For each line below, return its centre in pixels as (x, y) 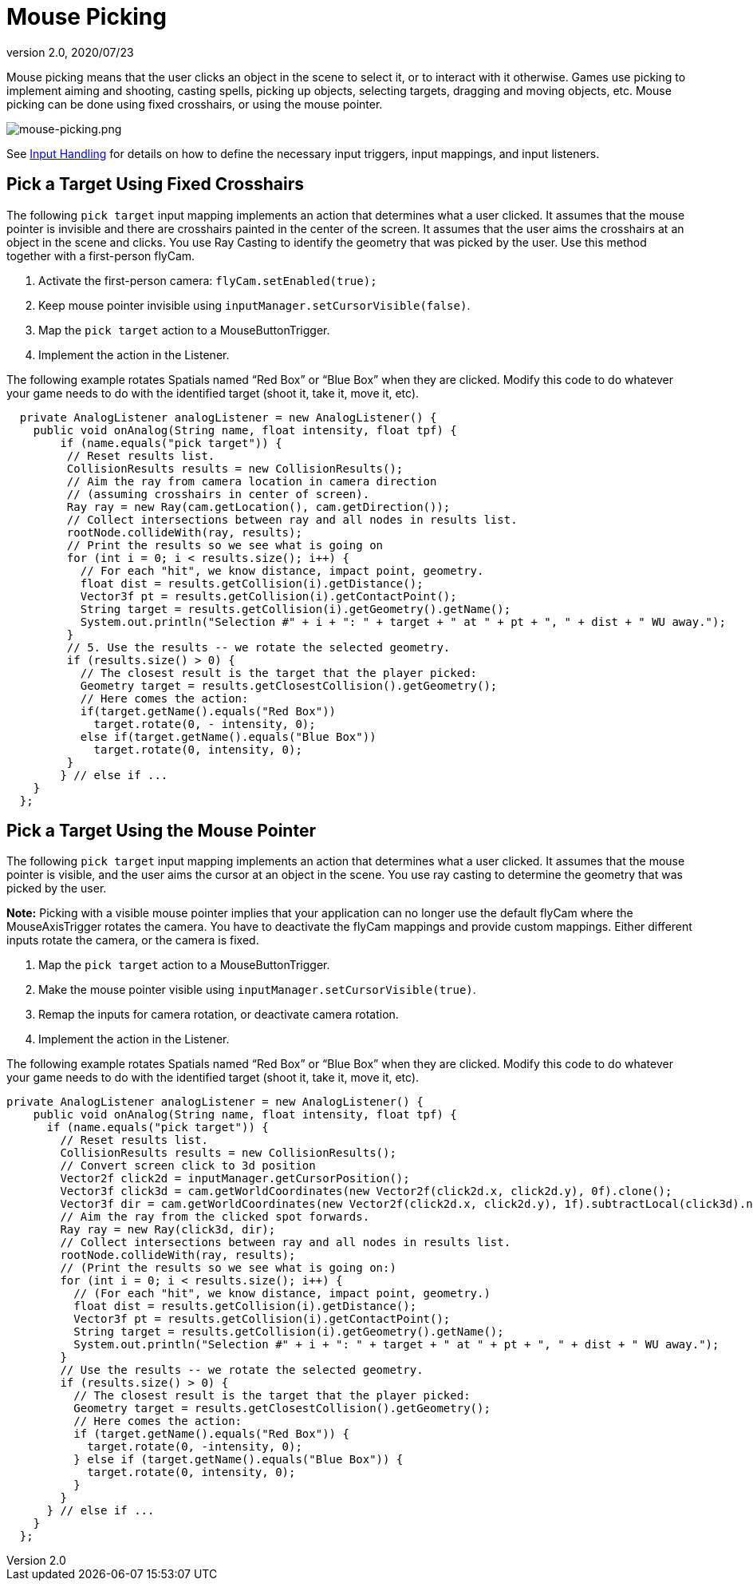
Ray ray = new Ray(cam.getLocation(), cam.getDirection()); (258, 507)
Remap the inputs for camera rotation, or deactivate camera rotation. (219, 1015)
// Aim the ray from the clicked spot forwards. (215, 1217)
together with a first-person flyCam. (101, 255)
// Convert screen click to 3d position (188, 1166)
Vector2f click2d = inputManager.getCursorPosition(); (235, 1179)
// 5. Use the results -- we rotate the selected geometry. (258, 647)
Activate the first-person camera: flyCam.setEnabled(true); (208, 280)
